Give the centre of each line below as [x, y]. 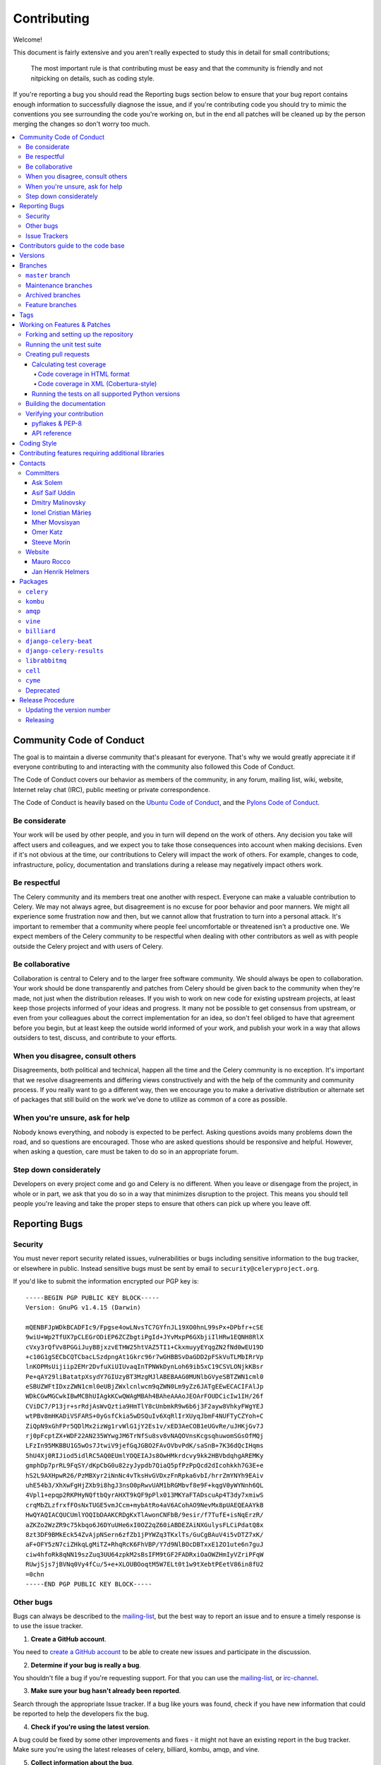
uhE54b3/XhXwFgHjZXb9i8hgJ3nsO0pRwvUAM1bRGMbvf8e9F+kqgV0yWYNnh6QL [145, 1485]
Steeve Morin [51, 542]
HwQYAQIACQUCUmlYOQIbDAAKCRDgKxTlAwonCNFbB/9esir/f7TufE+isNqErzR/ [145, 1515]
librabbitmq [46, 661]
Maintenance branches [59, 285]
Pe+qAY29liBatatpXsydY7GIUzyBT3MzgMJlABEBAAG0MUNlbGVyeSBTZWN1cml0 [145, 1376]
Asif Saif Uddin [54, 492]
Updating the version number [68, 710]
